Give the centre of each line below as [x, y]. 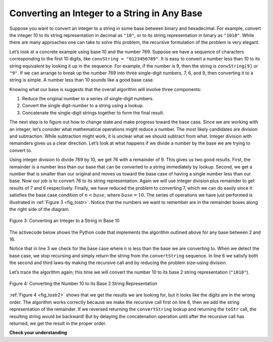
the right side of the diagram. [40, 209]
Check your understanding [38, 333]
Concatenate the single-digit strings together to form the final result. [93, 113]
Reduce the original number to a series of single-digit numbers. [88, 99]
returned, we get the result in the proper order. [58, 323]
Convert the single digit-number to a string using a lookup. [83, 106]
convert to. [21, 150]
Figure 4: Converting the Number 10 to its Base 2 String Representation [83, 284]
